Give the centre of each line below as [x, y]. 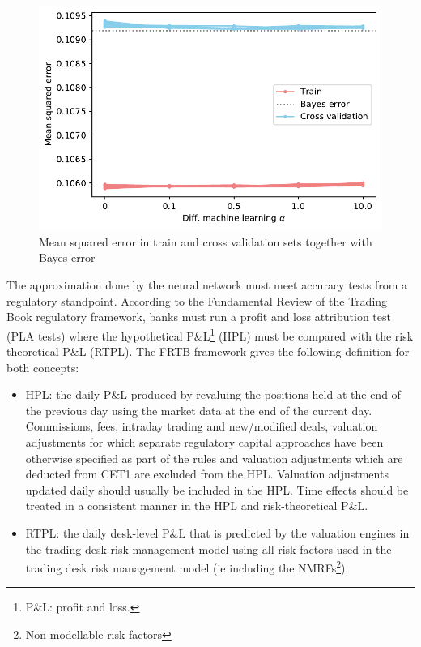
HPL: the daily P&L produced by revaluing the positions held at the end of [213, 394]
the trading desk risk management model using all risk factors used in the [208, 548]
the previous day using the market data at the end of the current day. [199, 410]
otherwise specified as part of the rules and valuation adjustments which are [214, 458]
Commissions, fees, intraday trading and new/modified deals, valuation [202, 426]
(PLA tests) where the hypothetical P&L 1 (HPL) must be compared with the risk [210, 334]
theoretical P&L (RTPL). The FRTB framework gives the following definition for [208, 351]
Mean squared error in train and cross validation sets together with [206, 241]
